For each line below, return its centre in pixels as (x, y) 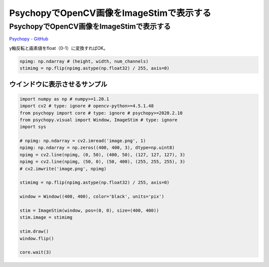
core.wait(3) (36, 252)
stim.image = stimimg (46, 217)
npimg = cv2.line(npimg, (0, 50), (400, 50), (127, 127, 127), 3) (102, 155)
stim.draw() (34, 231)
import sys (33, 127)
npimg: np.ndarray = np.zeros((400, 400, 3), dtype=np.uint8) (97, 148)
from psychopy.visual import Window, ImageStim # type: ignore (99, 120)
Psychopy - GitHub (29, 39)
